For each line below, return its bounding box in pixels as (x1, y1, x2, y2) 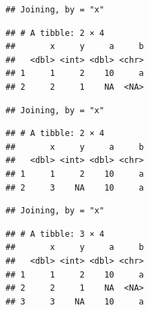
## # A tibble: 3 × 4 (6, 229, 105, 239)
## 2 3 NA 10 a (6, 182, 144, 193)
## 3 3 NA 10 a (6, 296, 144, 307)
